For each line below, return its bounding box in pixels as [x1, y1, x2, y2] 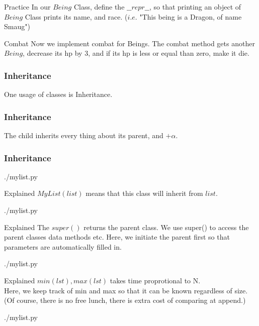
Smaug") [4, 21, 30, 32]
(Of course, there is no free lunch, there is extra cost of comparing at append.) [4, 295, 246, 305]
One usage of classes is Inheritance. [4, 89, 113, 99]
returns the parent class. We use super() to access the [83, 222, 249, 232]
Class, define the [73, 2, 125, 12]
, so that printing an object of [149, 2, 241, 12]
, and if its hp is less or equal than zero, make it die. [88, 48, 249, 58]
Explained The [4, 222, 50, 232]
